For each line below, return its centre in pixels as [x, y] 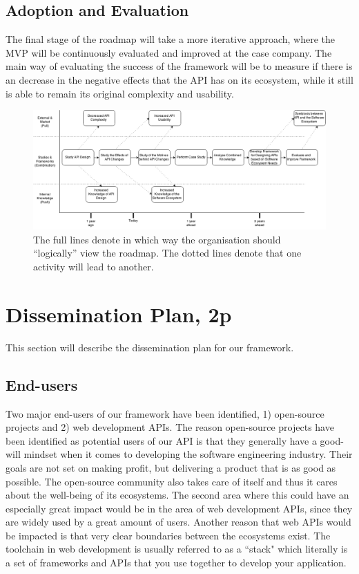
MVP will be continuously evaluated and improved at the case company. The [169, 52]
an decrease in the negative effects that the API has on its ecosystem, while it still [179, 79]
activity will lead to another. [94, 267]
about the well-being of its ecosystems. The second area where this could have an [177, 495]
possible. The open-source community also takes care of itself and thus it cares [172, 481]
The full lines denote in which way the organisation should [157, 239]
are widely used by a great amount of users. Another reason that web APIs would [178, 522]
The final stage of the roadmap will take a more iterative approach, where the [171, 39]
